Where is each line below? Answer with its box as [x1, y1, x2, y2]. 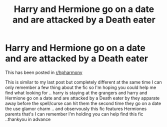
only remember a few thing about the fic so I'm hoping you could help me [5, 84, 156, 90]
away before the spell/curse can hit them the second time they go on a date [5, 100, 161, 106]
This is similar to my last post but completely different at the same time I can [5, 79, 162, 85]
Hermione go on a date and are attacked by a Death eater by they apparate [5, 95, 160, 101]
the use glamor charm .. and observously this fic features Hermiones [5, 105, 147, 111]
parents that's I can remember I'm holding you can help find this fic [5, 111, 143, 117]
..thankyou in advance [5, 116, 51, 122]
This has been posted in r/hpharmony [5, 69, 82, 75]
